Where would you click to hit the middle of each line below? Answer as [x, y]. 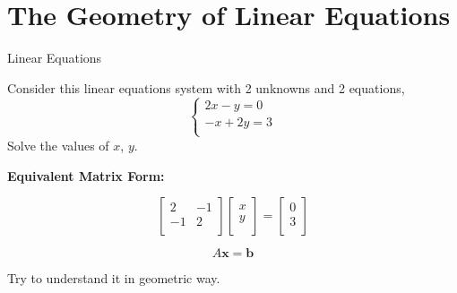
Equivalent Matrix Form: [86, 175]
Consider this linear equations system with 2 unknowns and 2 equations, [206, 87]
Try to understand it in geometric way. [114, 278]
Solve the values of [58, 145]
